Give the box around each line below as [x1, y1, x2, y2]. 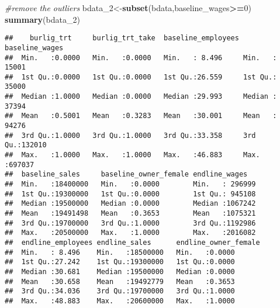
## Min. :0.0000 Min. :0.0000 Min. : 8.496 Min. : [5, 53, 277, 62]
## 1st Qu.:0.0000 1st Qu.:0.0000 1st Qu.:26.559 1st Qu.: [5, 72, 277, 81]
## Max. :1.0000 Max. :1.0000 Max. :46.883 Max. [5, 151, 260, 160]
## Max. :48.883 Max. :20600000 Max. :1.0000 [5, 296, 235, 305]
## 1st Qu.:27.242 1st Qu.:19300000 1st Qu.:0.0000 [5, 258, 235, 267]
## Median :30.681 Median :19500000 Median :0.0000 [5, 267, 235, 276]
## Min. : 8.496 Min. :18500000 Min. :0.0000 [5, 248, 235, 257]
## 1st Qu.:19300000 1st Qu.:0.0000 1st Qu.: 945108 [5, 189, 256, 198]
